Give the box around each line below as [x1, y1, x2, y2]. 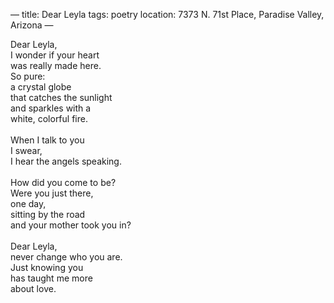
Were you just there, [10, 187, 94, 199]
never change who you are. [10, 251, 123, 263]
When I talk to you [10, 134, 85, 146]
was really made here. [10, 60, 102, 71]
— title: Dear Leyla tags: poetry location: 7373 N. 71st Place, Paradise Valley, [10, 9, 325, 20]
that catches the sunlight [10, 92, 113, 103]
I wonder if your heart [10, 49, 100, 61]
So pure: [10, 70, 46, 82]
